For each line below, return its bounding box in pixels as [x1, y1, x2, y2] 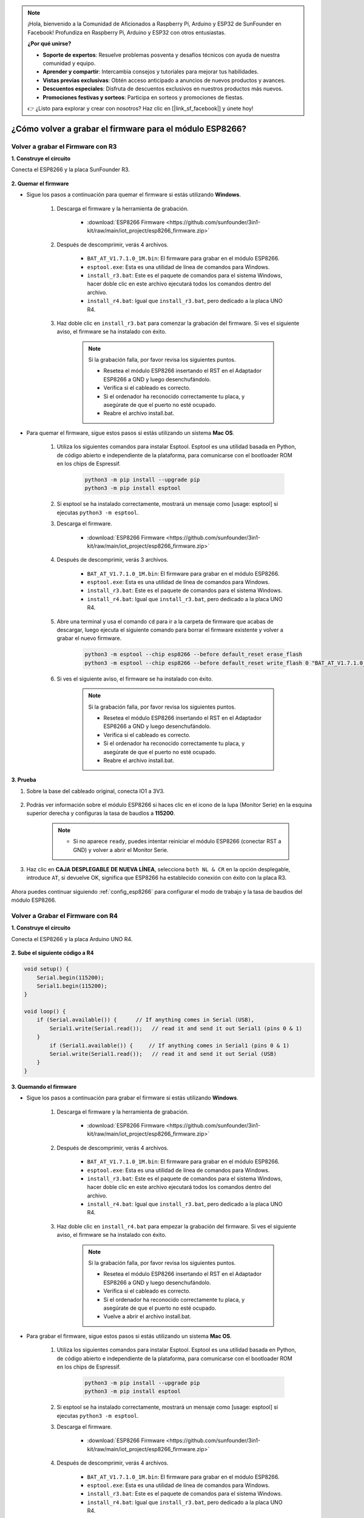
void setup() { [24, 965, 69, 973]
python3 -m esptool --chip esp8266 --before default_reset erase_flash [84, 651, 303, 658]
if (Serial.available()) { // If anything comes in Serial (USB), [36, 1016, 255, 1023]
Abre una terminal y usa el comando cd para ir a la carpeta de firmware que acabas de [56, 618, 274, 625]
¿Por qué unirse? [27, 40, 72, 47]
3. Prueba [11, 776, 36, 783]
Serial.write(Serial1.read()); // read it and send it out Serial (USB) [49, 1050, 277, 1058]
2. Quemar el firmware [11, 180, 69, 187]
